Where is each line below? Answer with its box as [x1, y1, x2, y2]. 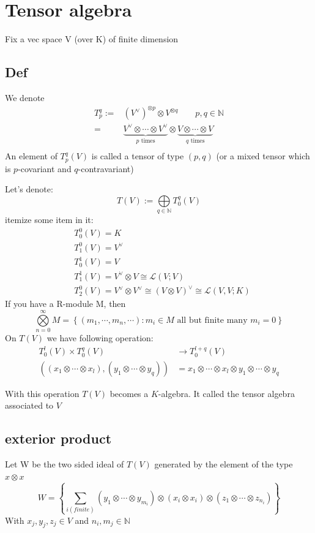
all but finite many [177, 316, 248, 325]
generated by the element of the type [154, 458, 293, 471]
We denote [5, 91, 45, 104]
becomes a [109, 387, 149, 399]
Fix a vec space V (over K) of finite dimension [5, 32, 179, 45]
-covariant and [18, 162, 72, 175]
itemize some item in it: [5, 213, 94, 226]
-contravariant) [78, 162, 134, 175]
